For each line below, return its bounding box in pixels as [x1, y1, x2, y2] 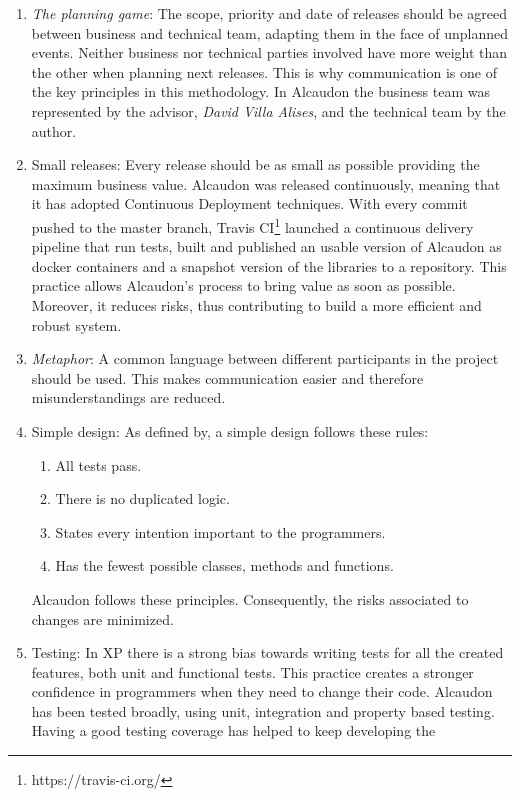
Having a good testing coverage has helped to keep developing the [31, 720, 436, 741]
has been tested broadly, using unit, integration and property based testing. [31, 700, 495, 721]
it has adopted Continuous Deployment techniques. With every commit [31, 193, 468, 214]
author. [31, 120, 77, 141]
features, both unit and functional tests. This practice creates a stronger [31, 661, 474, 682]
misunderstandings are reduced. [31, 387, 226, 408]
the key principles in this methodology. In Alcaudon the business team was [31, 81, 491, 102]
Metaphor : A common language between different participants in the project [31, 348, 499, 369]
